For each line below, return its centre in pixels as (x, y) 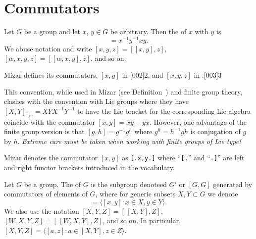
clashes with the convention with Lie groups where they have (97, 101)
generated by (232, 184)
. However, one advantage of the (198, 121)
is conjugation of (215, 131)
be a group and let (52, 31)
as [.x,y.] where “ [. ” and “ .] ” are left (183, 158)
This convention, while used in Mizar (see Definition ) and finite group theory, (123, 91)
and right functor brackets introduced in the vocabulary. (89, 167)
